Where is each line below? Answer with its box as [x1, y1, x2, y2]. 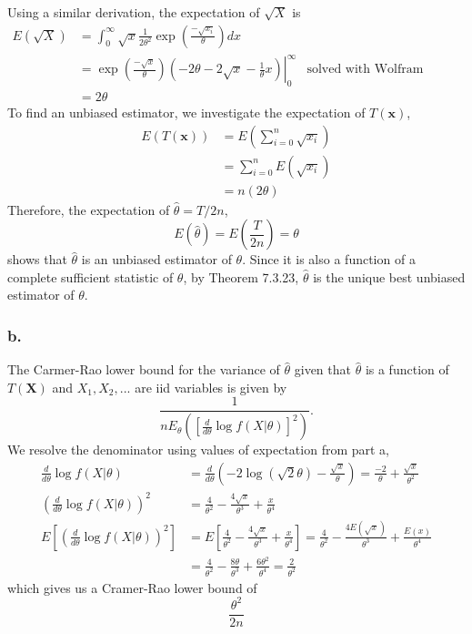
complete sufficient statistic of [7, 267, 174, 286]
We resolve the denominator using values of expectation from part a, [7, 440, 389, 459]
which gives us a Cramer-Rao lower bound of [7, 578, 257, 597]
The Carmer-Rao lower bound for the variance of [7, 360, 280, 379]
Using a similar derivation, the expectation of [7, 3, 260, 21]
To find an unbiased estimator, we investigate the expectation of [7, 102, 366, 121]
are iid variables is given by [135, 377, 287, 396]
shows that [7, 250, 67, 269]
